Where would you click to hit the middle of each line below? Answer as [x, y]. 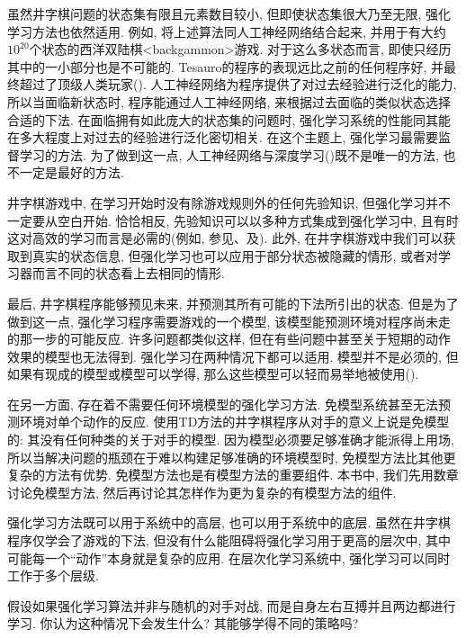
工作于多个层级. [53, 575]
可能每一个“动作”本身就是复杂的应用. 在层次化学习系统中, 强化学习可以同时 [229, 557]
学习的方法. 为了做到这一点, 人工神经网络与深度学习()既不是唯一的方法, [229, 154]
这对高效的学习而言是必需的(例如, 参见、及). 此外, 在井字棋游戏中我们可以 [225, 238]
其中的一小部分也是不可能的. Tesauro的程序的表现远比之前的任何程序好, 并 [226, 66]
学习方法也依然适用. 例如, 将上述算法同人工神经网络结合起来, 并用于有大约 [227, 31]
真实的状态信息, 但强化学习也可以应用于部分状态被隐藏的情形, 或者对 [235, 255]
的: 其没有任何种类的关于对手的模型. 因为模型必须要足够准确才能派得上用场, [231, 440]
